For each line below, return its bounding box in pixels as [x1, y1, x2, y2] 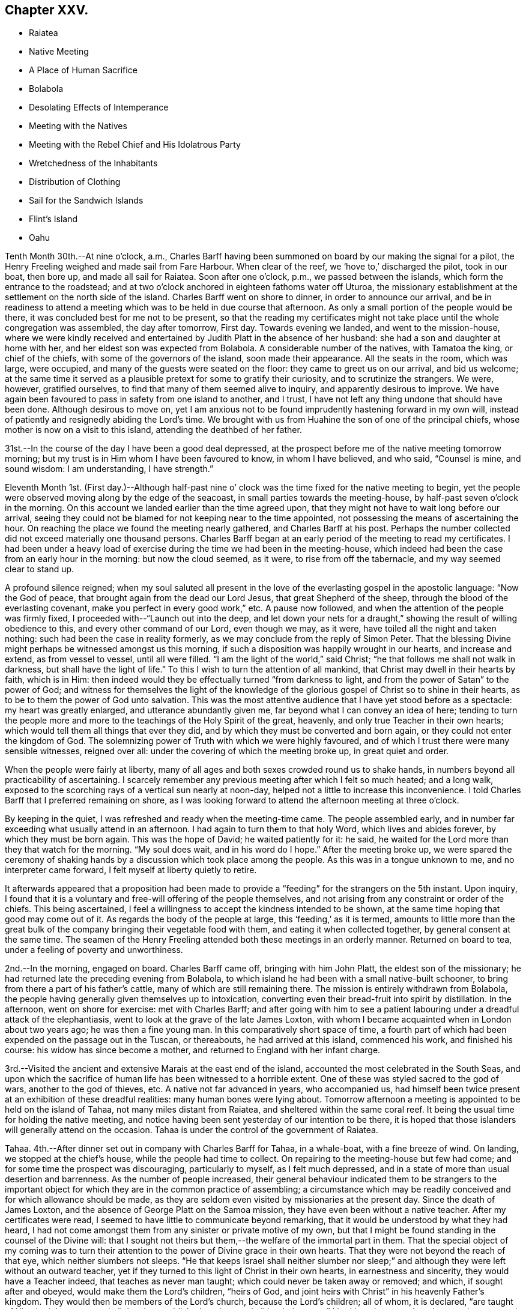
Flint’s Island [29, 214, 78, 225]
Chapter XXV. [5, 2, 89, 17]
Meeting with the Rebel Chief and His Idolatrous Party [29, 139, 241, 150]
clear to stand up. [5, 564, 74, 575]
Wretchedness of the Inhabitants [29, 158, 158, 169]
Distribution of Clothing [29, 177, 121, 187]
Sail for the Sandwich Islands [29, 195, 144, 206]
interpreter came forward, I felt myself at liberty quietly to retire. [5, 865, 257, 875]
